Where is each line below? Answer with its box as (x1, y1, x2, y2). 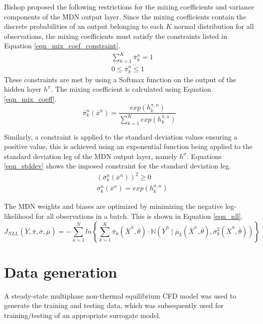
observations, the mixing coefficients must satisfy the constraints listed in (4, 30, 227, 41)
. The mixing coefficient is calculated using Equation (51, 84, 211, 94)
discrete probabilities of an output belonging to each (4, 21, 164, 31)
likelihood (4, 211, 34, 221)
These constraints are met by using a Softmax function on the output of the (4, 74, 236, 84)
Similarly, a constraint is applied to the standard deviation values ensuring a (4, 131, 238, 142)
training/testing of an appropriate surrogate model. (4, 310, 161, 320)
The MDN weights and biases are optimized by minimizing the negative (4, 201, 223, 211)
